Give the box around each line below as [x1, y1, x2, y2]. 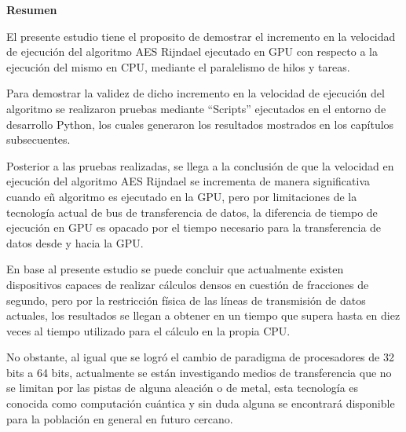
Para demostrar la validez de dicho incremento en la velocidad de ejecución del [6, 85, 385, 101]
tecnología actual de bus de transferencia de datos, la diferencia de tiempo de [6, 203, 378, 220]
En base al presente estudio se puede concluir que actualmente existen [6, 261, 344, 277]
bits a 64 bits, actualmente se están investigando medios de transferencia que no [6, 364, 392, 380]
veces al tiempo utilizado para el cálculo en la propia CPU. [6, 322, 291, 339]
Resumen [6, 2, 57, 17]
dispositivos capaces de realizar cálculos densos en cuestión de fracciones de [6, 276, 369, 292]
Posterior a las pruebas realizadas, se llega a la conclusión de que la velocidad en [6, 157, 394, 174]
